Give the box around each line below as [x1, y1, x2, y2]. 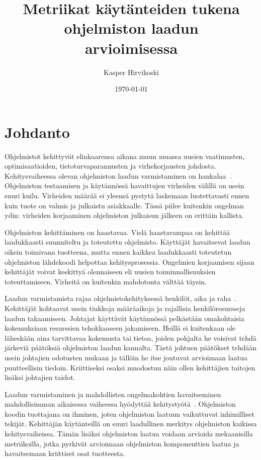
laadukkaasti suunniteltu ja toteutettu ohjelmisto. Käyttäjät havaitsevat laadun [5, 237, 250, 247]
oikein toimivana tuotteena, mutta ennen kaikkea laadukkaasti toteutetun [5, 246, 232, 257]
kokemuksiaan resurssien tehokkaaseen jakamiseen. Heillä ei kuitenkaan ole [5, 323, 236, 333]
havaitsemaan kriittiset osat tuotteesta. [5, 448, 125, 458]
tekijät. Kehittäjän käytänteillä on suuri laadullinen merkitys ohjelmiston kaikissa [5, 418, 257, 429]
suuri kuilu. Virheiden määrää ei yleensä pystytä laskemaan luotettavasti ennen [5, 190, 249, 200]
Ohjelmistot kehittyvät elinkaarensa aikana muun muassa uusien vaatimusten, [5, 150, 245, 161]
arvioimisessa [84, 37, 178, 58]
